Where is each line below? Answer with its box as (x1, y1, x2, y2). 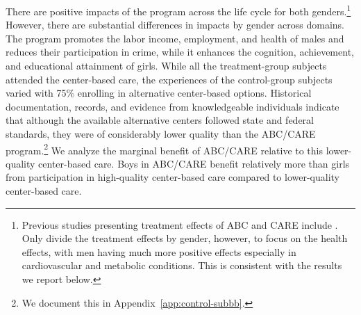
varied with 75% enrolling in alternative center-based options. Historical (6, 86, 312, 100)
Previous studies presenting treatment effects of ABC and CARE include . (22, 217, 338, 232)
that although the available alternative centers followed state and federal (6, 113, 314, 127)
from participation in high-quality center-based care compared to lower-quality (6, 170, 339, 184)
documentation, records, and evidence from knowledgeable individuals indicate (6, 99, 339, 113)
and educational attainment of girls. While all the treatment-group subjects (6, 58, 327, 73)
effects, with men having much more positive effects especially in (22, 244, 296, 259)
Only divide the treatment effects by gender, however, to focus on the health (22, 231, 348, 245)
